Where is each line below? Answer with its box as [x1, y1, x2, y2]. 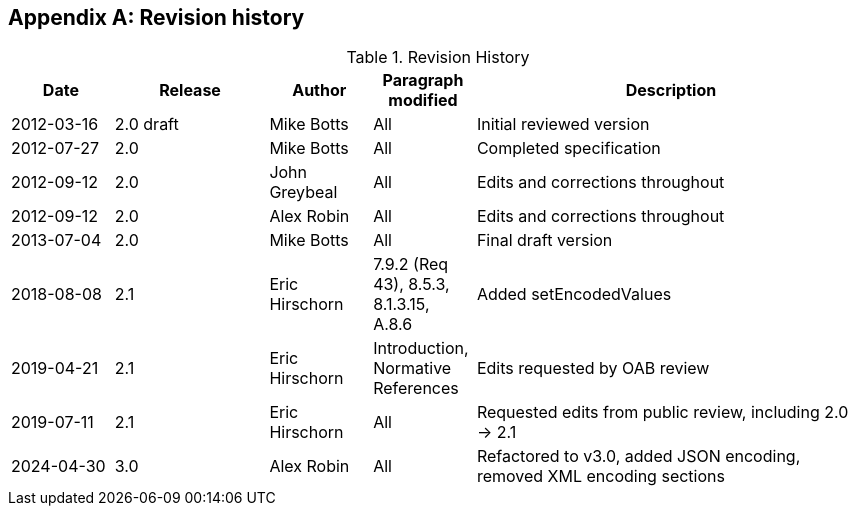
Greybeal [269, 182, 338, 203]
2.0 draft [114, 114, 179, 135]
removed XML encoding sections [476, 466, 725, 487]
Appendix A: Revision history [8, 5, 305, 30]
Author [292, 80, 347, 101]
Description [625, 80, 717, 101]
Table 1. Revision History [346, 47, 530, 68]
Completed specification [476, 138, 661, 159]
